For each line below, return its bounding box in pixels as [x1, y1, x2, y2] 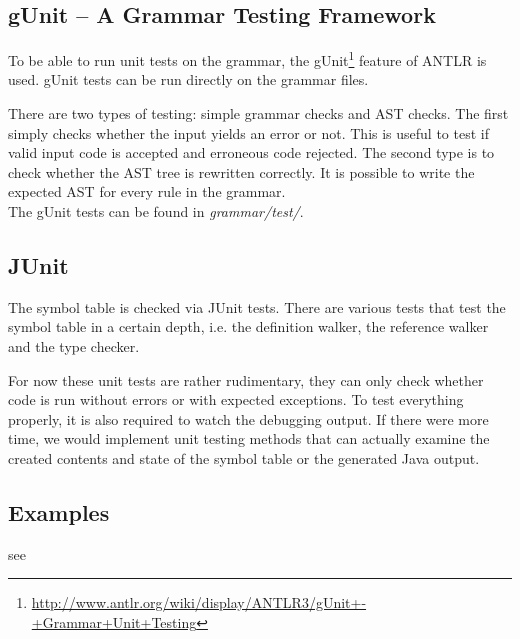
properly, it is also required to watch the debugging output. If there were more [8, 408, 489, 429]
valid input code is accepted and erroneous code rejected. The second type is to [8, 142, 495, 163]
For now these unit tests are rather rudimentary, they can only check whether [8, 369, 484, 390]
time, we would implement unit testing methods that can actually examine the [8, 428, 490, 449]
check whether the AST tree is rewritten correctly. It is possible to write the [8, 161, 475, 182]
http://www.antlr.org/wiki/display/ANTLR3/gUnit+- [31, 592, 367, 613]
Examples [8, 496, 110, 527]
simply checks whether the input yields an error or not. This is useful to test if [8, 122, 489, 143]
